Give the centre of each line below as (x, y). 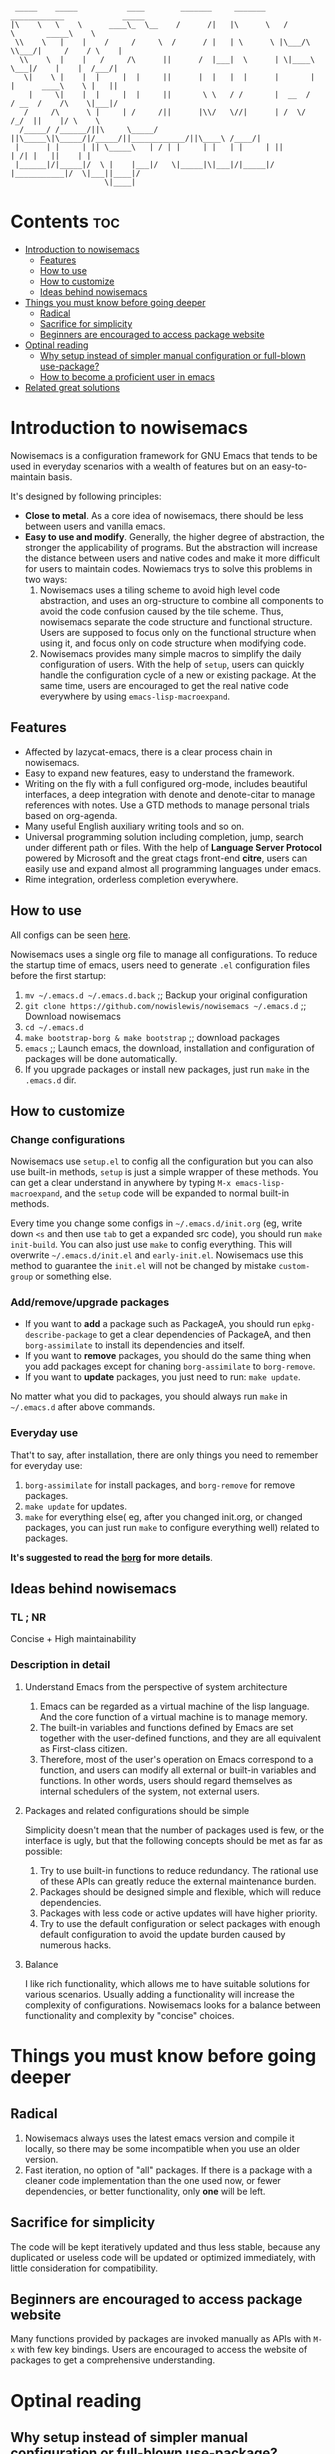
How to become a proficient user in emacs (127, 376)
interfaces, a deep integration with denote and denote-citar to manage (170, 794)
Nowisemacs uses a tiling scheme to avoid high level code (160, 590)
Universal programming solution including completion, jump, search (164, 836)
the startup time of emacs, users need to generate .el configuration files (160, 965)
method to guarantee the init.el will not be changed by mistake (143, 1266)
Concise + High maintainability (73, 1639)
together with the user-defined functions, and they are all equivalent (180, 1738)
